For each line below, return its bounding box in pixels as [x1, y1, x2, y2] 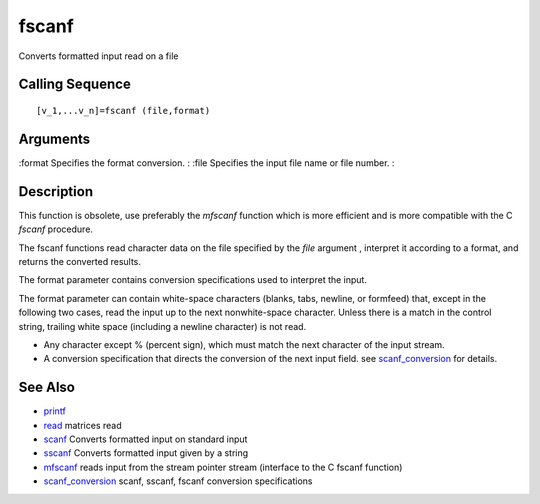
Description [18, 183, 94, 200]
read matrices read [43, 419, 122, 431]
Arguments [18, 130, 91, 147]
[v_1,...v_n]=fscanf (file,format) [36, 105, 211, 116]
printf [43, 405, 67, 417]
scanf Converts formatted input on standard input [43, 433, 248, 445]
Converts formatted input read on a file [18, 50, 179, 62]
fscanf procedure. [18, 223, 94, 235]
